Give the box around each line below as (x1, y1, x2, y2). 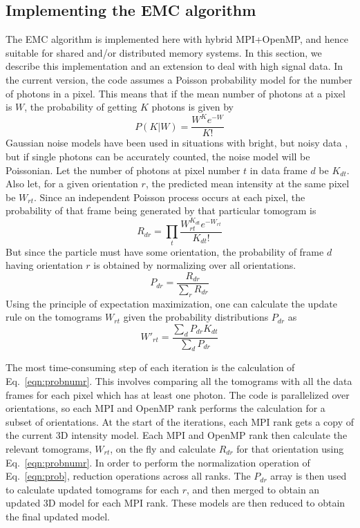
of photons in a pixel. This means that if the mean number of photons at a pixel (6, 86, 345, 100)
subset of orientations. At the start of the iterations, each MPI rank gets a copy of (6, 414, 354, 428)
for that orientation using (236, 441, 344, 455)
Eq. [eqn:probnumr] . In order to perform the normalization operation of (6, 455, 310, 469)
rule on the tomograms (6, 310, 102, 324)
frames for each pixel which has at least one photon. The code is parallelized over (6, 387, 350, 402)
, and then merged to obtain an (186, 482, 320, 496)
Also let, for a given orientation (6, 176, 138, 191)
